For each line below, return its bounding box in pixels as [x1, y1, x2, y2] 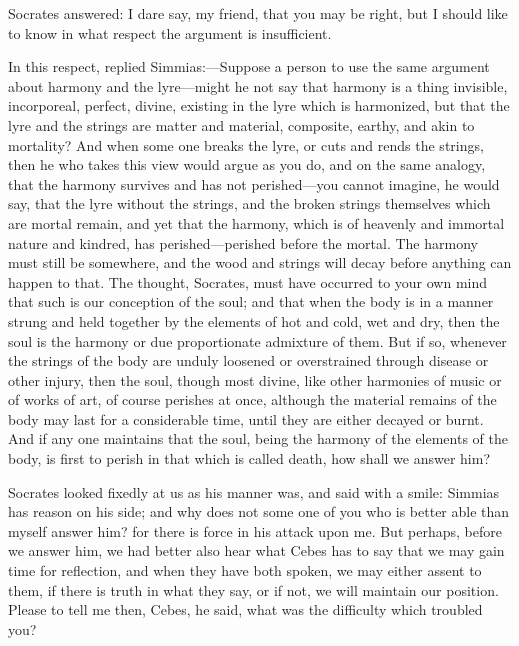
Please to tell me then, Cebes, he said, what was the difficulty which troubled [8, 599, 483, 620]
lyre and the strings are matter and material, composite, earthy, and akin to [8, 114, 475, 135]
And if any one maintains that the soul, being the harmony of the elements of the [8, 428, 508, 449]
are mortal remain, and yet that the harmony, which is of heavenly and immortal [8, 212, 505, 233]
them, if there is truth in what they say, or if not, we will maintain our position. [8, 579, 499, 600]
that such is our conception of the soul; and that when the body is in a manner [8, 291, 494, 312]
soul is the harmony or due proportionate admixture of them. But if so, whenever [8, 330, 507, 351]
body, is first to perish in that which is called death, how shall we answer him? [8, 448, 491, 469]
